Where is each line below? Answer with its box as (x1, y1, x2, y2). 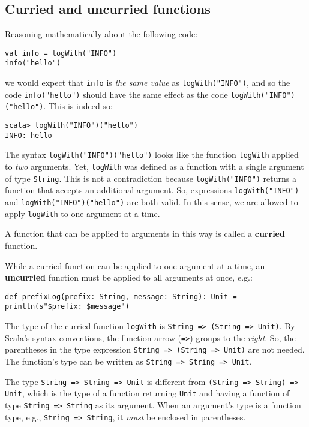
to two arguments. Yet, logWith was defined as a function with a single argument (5, 160, 304, 173)
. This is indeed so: (43, 100, 113, 112)
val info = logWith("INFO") (5, 49, 117, 58)
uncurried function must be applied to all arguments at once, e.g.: (5, 271, 253, 284)
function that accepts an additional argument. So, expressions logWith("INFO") (5, 184, 299, 196)
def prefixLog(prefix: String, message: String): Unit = (5, 292, 237, 301)
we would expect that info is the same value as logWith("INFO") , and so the (5, 76, 290, 89)
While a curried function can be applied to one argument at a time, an (5, 259, 265, 272)
